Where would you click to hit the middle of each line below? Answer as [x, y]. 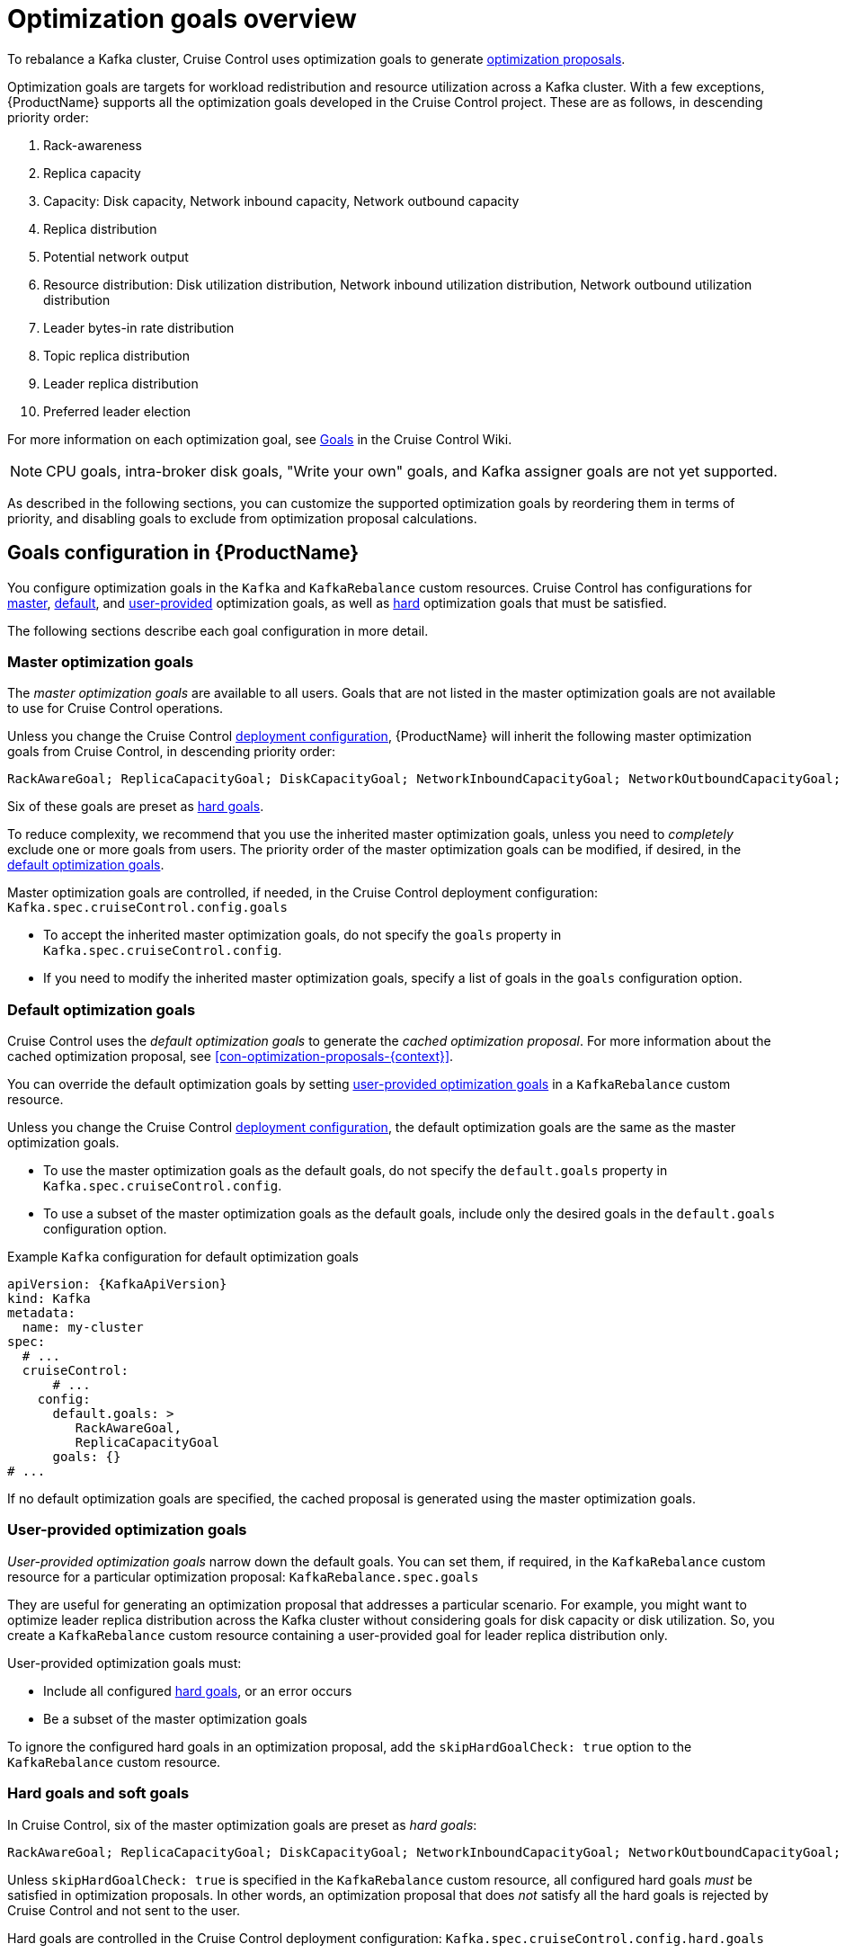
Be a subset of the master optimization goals [175, 1718]
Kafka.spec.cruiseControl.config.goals [147, 908]
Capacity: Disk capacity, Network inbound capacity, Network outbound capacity [281, 201]
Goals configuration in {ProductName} [183, 553]
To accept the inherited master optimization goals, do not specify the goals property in [302, 935]
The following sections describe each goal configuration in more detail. [218, 630]
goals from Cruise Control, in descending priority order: [172, 752]
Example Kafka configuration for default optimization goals [183, 1257]
